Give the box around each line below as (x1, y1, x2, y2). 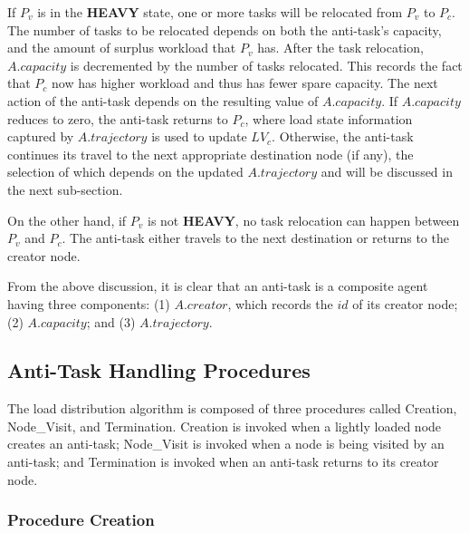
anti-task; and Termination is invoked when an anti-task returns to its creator (7, 452, 439, 471)
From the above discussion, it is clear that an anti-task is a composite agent (7, 276, 428, 296)
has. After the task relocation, (257, 38, 424, 57)
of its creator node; (352, 294, 458, 313)
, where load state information (244, 109, 413, 128)
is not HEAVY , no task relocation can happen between (148, 210, 460, 229)
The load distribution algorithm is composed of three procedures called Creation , (7, 399, 457, 418)
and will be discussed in (321, 162, 453, 181)
